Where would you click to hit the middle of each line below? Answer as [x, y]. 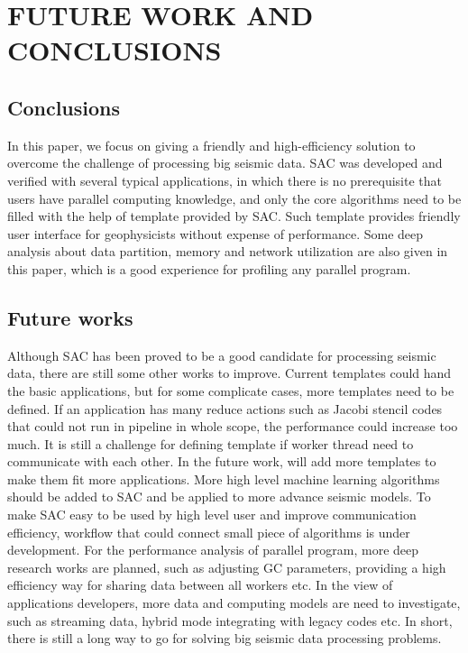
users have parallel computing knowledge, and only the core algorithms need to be [234, 198]
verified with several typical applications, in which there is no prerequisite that [225, 180]
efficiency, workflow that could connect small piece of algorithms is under [209, 532]
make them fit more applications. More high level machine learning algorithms [224, 478]
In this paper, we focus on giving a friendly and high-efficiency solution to [211, 145]
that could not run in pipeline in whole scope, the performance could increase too [233, 426]
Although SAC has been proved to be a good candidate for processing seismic [222, 355]
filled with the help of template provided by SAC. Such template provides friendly [234, 216]
